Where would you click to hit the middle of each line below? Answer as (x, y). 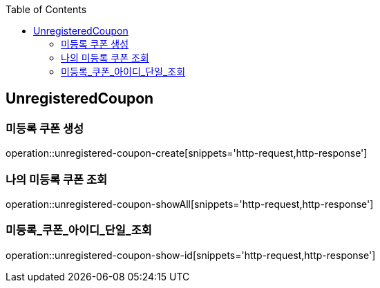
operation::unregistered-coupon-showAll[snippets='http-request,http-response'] (190, 204)
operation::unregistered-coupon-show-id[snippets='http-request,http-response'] (191, 255)
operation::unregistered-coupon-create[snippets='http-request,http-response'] (187, 153)
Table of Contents (46, 9)
